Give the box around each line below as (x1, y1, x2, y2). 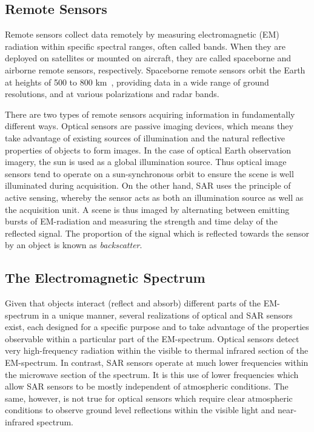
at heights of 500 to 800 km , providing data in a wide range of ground (5, 75, 269, 88)
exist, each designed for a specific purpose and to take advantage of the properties (5, 320, 309, 333)
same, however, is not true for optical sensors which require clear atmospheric (5, 391, 293, 404)
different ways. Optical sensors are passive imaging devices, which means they (5, 120, 293, 132)
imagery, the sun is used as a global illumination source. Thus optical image (5, 155, 287, 168)
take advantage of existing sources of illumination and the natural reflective (5, 131, 285, 144)
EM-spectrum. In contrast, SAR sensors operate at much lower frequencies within (5, 356, 309, 369)
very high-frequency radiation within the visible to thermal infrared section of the (5, 344, 309, 357)
